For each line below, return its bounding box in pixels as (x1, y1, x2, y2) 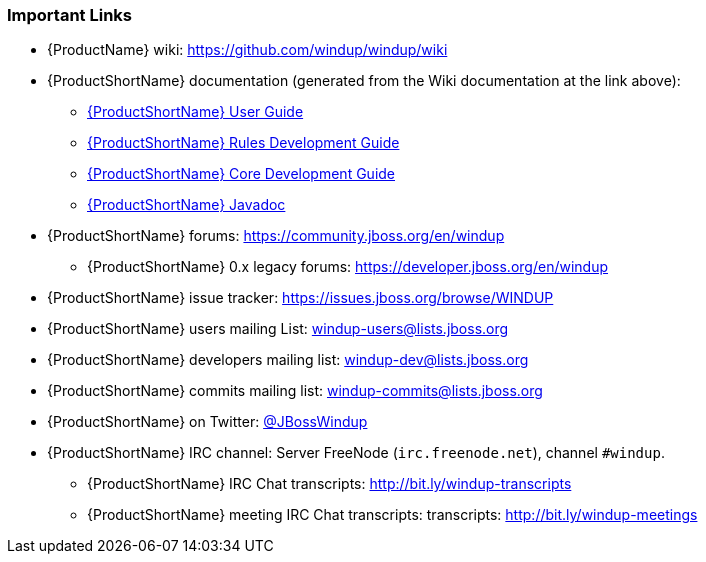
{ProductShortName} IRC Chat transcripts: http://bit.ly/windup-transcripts (87, 475, 572, 493)
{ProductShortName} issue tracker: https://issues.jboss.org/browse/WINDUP (47, 289, 554, 307)
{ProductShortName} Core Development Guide (87, 165, 396, 183)
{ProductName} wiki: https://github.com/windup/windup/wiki (47, 41, 448, 59)
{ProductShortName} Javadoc (87, 196, 286, 214)
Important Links (7, 5, 132, 25)
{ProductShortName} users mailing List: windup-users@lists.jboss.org (47, 320, 509, 338)
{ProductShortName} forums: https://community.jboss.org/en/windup (47, 227, 505, 245)
